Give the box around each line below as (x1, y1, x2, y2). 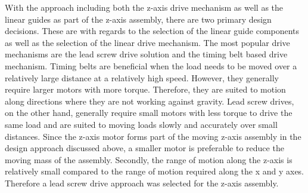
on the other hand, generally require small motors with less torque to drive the (5, 106, 293, 119)
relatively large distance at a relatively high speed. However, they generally (5, 71, 279, 84)
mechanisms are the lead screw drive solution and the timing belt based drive (5, 48, 288, 60)
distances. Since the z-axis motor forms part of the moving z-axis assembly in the (5, 130, 301, 142)
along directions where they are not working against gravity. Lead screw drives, (5, 94, 294, 107)
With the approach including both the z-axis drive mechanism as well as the (5, 1, 284, 13)
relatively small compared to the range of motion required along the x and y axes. (5, 165, 304, 177)
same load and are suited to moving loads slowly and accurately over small (5, 118, 278, 130)
